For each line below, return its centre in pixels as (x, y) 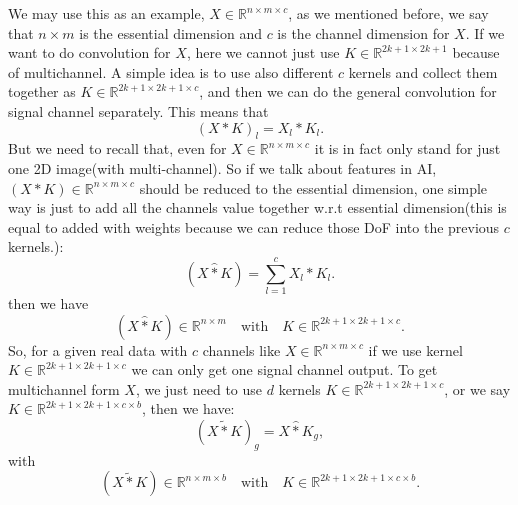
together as (42, 91)
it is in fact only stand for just (407, 148)
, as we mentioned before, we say (388, 13)
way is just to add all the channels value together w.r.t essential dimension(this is (257, 207)
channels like (241, 349)
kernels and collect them (423, 71)
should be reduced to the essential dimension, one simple (313, 187)
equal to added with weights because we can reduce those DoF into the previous (254, 226)
